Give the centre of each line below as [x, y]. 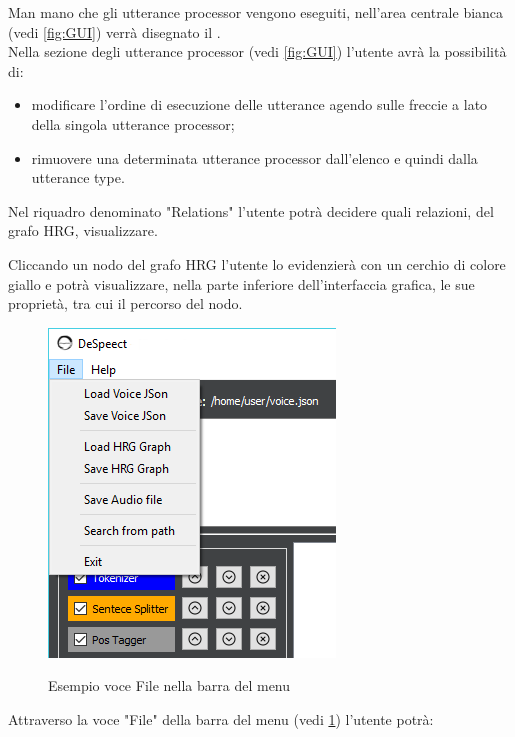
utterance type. [78, 177]
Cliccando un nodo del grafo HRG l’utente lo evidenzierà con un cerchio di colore [257, 263]
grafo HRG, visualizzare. [83, 230]
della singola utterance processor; [133, 123]
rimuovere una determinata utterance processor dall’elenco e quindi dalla [254, 157]
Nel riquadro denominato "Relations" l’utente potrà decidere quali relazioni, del [251, 210]
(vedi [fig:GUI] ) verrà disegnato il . [114, 31]
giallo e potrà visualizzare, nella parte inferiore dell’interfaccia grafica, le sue [241, 283]
